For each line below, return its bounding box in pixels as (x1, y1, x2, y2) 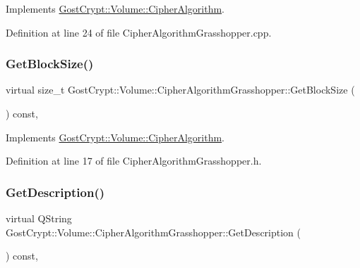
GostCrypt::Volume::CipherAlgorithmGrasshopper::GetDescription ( (6, 224, 301, 239)
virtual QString (6, 211, 72, 225)
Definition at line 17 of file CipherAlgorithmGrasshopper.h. (6, 153, 262, 168)
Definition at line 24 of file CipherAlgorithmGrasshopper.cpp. (6, 25, 272, 39)
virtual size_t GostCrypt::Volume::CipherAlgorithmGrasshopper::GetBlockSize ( (6, 82, 355, 97)
